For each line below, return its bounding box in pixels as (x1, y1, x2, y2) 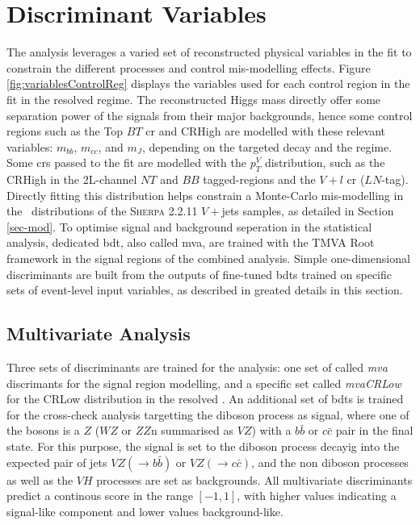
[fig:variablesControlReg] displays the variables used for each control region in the (6, 75, 410, 92)
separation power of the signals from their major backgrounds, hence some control (6, 106, 413, 123)
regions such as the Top (6, 123, 124, 140)
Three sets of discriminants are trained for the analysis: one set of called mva (6, 359, 388, 376)
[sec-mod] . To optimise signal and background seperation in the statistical (6, 218, 372, 235)
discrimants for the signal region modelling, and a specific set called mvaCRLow (6, 374, 401, 391)
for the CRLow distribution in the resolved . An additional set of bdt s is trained (6, 390, 404, 407)
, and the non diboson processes (251, 453, 409, 470)
